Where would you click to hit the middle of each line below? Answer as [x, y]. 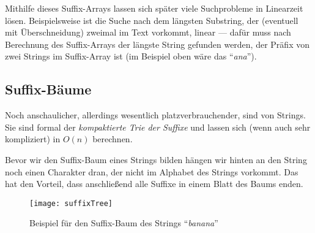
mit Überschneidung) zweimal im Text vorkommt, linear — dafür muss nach [148, 32]
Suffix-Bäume [48, 89]
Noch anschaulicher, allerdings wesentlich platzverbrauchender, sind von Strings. [155, 115]
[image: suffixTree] [71, 203]
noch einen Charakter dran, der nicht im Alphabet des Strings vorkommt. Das [152, 171]
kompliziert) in [33, 139]
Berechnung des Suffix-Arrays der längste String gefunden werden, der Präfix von [157, 44]
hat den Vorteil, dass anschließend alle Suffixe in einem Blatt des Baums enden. [154, 184]
